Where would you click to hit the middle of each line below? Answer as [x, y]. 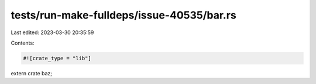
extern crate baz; [32, 73]
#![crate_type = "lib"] [57, 58]
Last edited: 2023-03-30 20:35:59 [52, 32]
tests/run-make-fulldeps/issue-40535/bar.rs [123, 15]
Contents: [23, 43]
